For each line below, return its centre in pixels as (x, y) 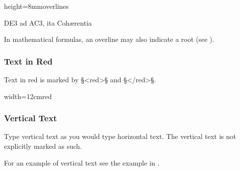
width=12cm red (28, 96)
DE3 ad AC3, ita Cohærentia (48, 22)
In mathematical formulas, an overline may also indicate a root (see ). (109, 39)
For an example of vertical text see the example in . (82, 162)
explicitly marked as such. (43, 146)
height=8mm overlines (36, 6)
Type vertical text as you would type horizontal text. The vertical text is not (120, 136)
